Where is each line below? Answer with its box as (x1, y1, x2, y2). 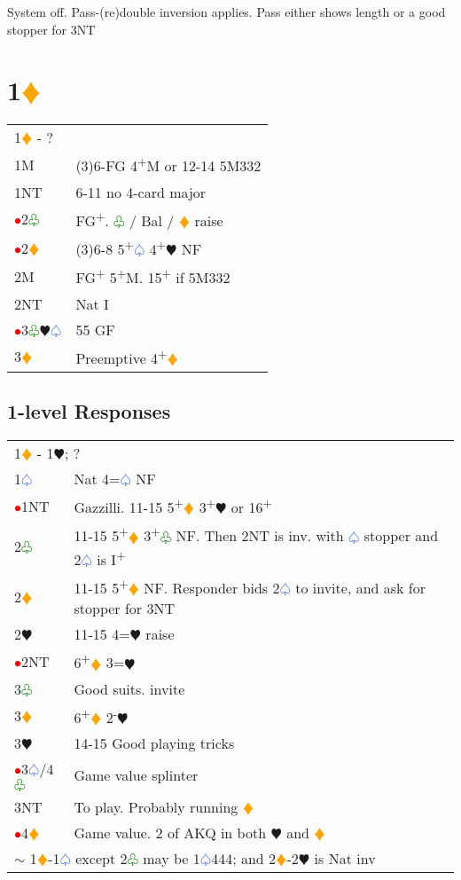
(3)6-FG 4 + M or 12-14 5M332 (75, 153, 262, 177)
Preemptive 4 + (75, 344, 168, 368)
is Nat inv (314, 848, 376, 869)
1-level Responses (7, 397, 171, 425)
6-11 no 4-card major (75, 181, 207, 202)
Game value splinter (74, 765, 199, 786)
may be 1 (143, 848, 200, 869)
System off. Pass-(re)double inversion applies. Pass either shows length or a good (7, 3, 446, 20)
